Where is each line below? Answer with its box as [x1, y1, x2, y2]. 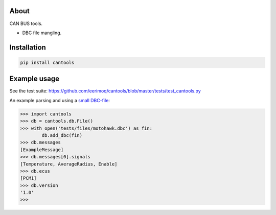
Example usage [9, 75, 60, 83]
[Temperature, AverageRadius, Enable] [20, 161, 118, 167]
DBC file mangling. [22, 30, 62, 36]
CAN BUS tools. [9, 20, 43, 27]
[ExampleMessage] [20, 147, 64, 153]
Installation [9, 43, 46, 52]
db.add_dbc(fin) [41, 132, 83, 138]
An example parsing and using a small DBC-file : [9, 97, 110, 103]
